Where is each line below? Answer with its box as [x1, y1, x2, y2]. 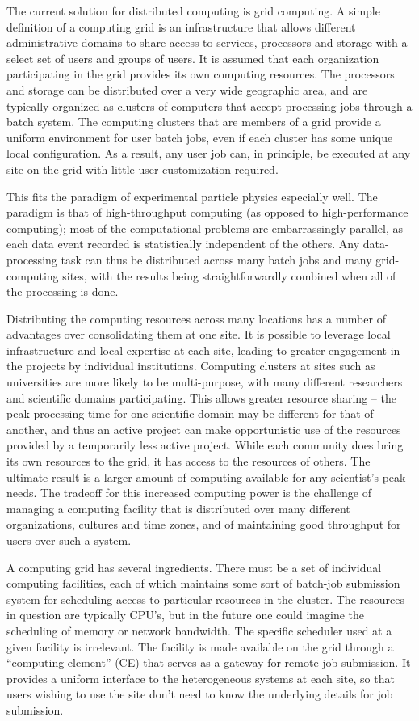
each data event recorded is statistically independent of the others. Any [6, 235, 360, 252]
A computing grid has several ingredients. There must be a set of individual [6, 559, 382, 576]
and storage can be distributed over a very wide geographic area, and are [6, 81, 368, 98]
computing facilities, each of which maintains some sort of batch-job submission [6, 575, 400, 592]
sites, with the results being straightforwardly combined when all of [62, 267, 396, 284]
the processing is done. [6, 283, 119, 300]
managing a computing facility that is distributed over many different [6, 500, 350, 517]
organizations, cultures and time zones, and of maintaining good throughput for [6, 516, 401, 533]
